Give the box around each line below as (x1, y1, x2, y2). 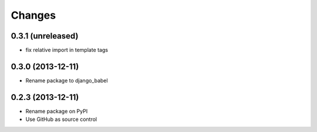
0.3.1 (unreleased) (11, 31, 79, 41)
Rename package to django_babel (25, 77, 108, 84)
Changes (11, 9, 56, 22)
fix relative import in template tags (25, 47, 109, 54)
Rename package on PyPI (25, 107, 88, 114)
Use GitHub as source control (25, 116, 97, 123)
